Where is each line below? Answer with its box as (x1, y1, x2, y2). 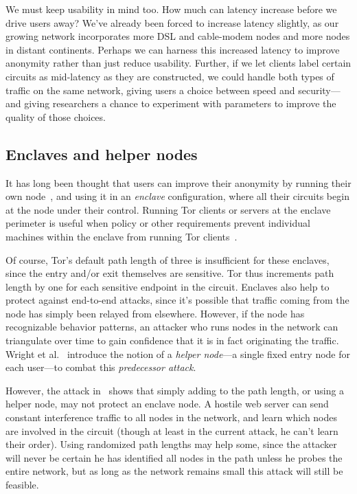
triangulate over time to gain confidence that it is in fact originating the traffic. (5, 333, 339, 348)
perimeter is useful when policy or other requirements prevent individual (5, 216, 310, 230)
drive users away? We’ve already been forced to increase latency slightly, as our (5, 15, 339, 30)
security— (298, 82, 341, 97)
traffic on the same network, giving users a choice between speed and (5, 82, 295, 97)
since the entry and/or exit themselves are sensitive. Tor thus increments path (5, 266, 334, 280)
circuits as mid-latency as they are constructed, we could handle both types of (5, 69, 334, 83)
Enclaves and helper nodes (5, 143, 198, 164)
